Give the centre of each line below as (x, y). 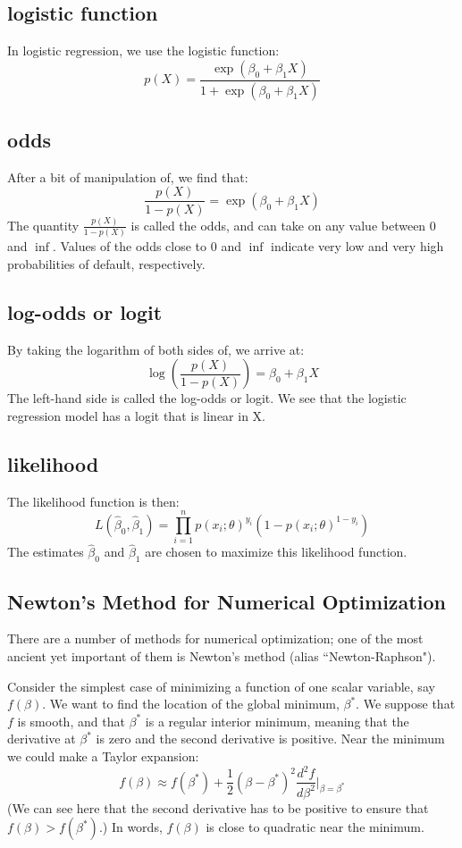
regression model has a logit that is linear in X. (136, 415)
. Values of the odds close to (130, 246)
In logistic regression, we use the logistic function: (143, 50)
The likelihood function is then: (93, 501)
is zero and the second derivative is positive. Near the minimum (270, 739)
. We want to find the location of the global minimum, (191, 704)
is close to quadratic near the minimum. (315, 827)
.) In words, (130, 827)
